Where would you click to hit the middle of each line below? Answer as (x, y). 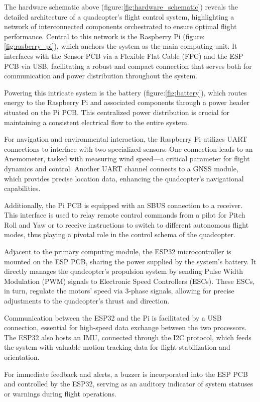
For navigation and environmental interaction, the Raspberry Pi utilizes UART (126, 139)
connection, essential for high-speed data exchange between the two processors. (125, 327)
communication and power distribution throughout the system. (101, 76)
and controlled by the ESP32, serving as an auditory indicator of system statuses (129, 384)
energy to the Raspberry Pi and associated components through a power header (127, 102)
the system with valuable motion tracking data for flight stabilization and (117, 347)
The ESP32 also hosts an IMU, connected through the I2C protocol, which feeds (128, 337)
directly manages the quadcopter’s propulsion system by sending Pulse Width (124, 271)
